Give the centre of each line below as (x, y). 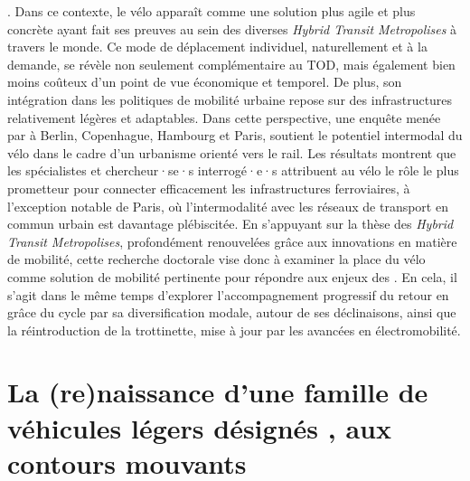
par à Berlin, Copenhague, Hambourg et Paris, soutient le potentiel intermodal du (235, 135)
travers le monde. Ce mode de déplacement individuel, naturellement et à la (217, 47)
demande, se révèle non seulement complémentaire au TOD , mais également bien (231, 64)
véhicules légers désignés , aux (199, 427)
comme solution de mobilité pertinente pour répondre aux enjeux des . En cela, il (232, 276)
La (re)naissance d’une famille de (218, 392)
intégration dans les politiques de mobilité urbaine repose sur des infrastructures (230, 99)
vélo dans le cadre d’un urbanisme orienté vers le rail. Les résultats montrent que (232, 152)
